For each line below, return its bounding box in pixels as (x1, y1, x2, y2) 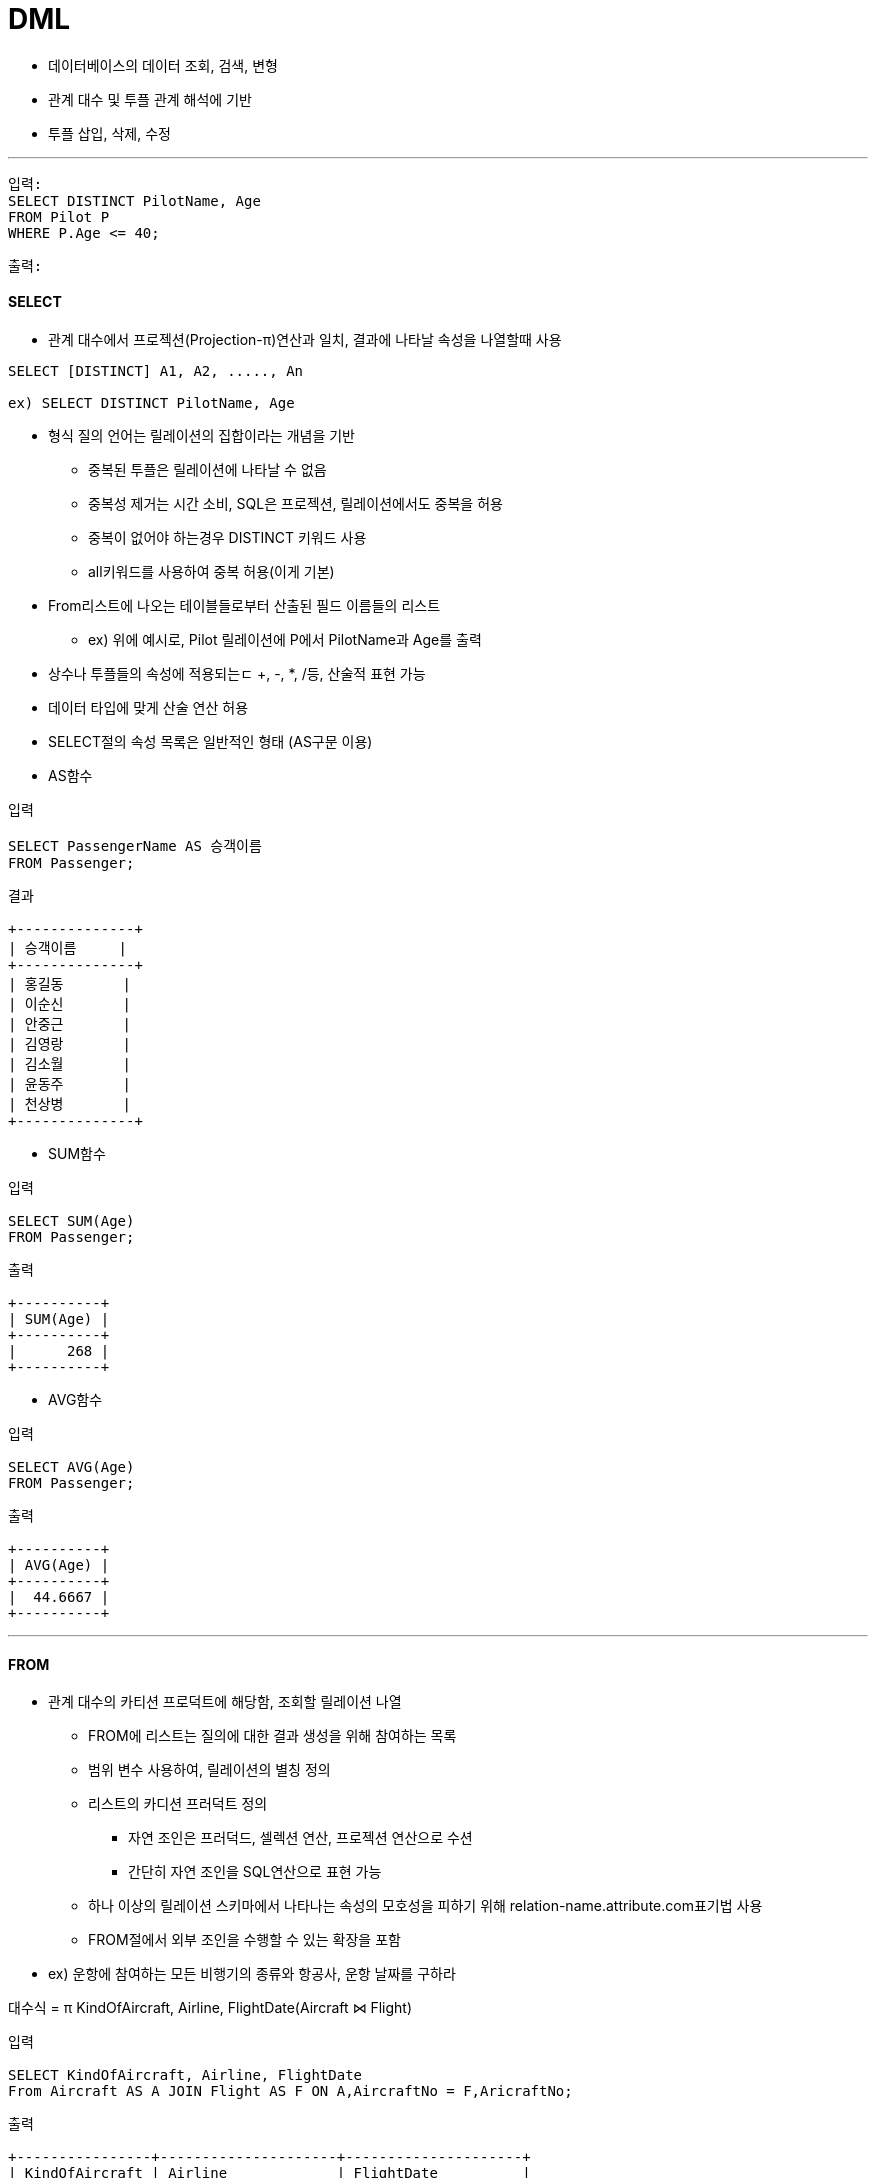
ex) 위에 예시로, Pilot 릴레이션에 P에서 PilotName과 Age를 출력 (88, 630, 482, 648)
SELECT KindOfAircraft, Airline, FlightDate (8, 2067, 363, 2084)
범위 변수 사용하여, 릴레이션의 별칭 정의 (88, 1761, 331, 1779)
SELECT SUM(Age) (8, 1212, 135, 1229)
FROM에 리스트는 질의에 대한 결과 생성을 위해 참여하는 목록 (88, 1727, 457, 1745)
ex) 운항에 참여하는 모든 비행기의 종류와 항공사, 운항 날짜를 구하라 (48, 1965, 456, 1983)
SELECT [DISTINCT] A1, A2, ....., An (8, 362, 304, 379)
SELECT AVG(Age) (8, 1458, 135, 1475)
